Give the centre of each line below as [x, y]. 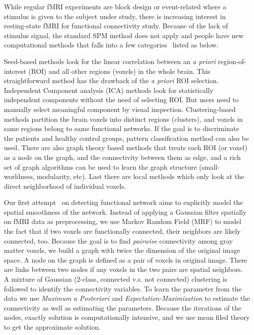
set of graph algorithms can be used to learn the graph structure [100, 167]
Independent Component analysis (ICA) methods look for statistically [109, 90]
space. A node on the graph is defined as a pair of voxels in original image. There [126, 259]
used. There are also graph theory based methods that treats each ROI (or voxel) [126, 147]
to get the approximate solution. [52, 327]
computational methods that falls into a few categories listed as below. [111, 45]
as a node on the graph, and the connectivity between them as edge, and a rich [122, 157]
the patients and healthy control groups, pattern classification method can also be [127, 138]
